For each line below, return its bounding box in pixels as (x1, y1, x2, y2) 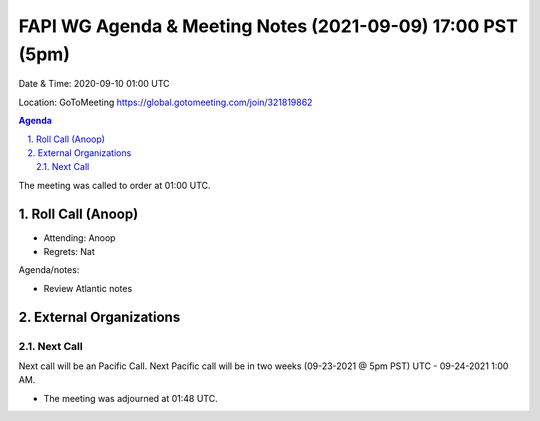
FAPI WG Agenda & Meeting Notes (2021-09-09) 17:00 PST (18, 15, 519, 37)
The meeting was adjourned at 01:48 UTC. (43, 392, 219, 404)
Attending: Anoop (43, 231, 116, 244)
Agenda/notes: (18, 264, 80, 276)
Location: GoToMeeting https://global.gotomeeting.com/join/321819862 (18, 96, 313, 108)
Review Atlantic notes (43, 282, 133, 294)
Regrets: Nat (43, 245, 95, 257)
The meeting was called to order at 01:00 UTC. (18, 179, 211, 191)
